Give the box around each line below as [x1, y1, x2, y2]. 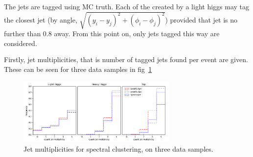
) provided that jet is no [165, 14, 237, 24]
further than [4, 28, 41, 39]
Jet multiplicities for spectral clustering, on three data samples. [23, 144, 213, 154]
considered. [4, 38, 37, 48]
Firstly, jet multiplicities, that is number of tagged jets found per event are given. [4, 54, 248, 65]
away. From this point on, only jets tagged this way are [54, 28, 220, 39]
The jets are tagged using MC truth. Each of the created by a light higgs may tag [4, 1, 250, 11]
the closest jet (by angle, [4, 14, 77, 24]
